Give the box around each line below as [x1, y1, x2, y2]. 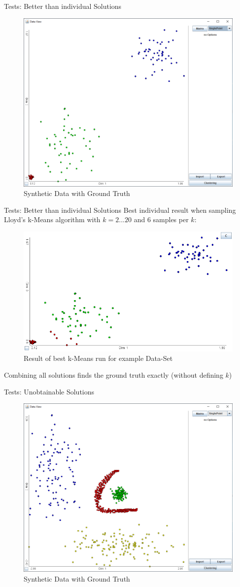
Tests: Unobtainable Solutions [4, 386, 95, 396]
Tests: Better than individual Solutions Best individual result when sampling [4, 204, 236, 215]
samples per [153, 214, 189, 225]
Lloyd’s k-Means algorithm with [4, 214, 101, 225]
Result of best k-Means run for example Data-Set [24, 353, 173, 363]
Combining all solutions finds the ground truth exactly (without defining [4, 370, 223, 380]
